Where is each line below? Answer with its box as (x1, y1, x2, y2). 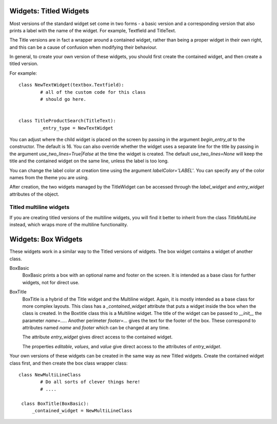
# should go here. (40, 96, 87, 102)
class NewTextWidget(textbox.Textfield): (18, 82, 124, 88)
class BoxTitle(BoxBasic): (21, 400, 89, 407)
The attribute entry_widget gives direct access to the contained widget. (22, 334, 173, 340)
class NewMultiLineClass (18, 372, 81, 378)
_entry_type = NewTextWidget (40, 125, 114, 131)
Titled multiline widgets (9, 204, 70, 211)
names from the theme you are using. (9, 174, 89, 180)
